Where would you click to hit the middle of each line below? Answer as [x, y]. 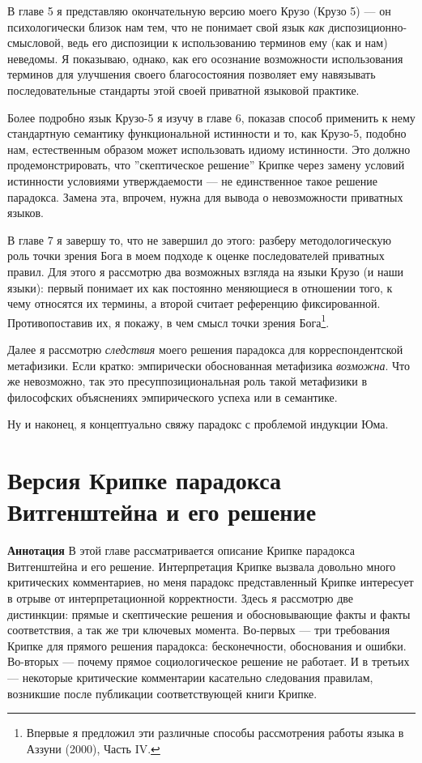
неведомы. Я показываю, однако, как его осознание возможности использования [205, 58]
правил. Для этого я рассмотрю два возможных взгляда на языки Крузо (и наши [205, 271]
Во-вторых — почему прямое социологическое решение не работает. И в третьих [209, 661]
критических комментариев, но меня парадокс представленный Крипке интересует [211, 582]
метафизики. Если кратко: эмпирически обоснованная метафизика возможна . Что [209, 365]
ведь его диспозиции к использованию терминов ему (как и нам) [228, 43]
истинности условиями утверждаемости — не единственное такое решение [192, 180]
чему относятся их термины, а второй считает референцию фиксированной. [194, 303]
